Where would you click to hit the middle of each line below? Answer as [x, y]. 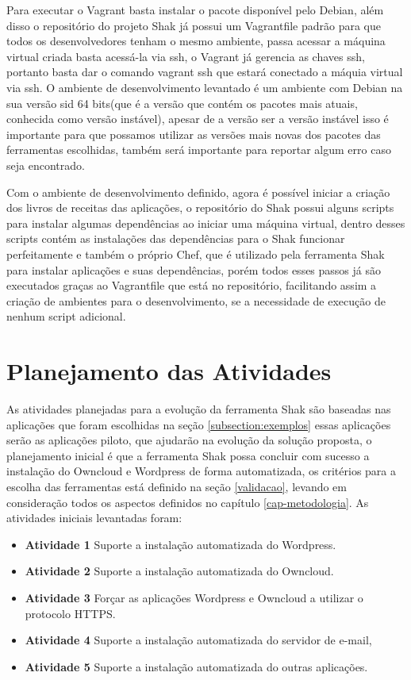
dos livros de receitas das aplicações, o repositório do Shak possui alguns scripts [200, 207]
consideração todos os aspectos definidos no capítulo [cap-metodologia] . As [188, 502]
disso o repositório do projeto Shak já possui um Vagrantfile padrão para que [194, 25]
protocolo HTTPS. [70, 613]
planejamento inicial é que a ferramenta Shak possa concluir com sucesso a [188, 455]
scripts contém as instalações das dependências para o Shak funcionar [176, 238]
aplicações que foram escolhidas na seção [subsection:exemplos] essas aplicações [199, 424]
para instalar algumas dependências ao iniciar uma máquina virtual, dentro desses [206, 223]
